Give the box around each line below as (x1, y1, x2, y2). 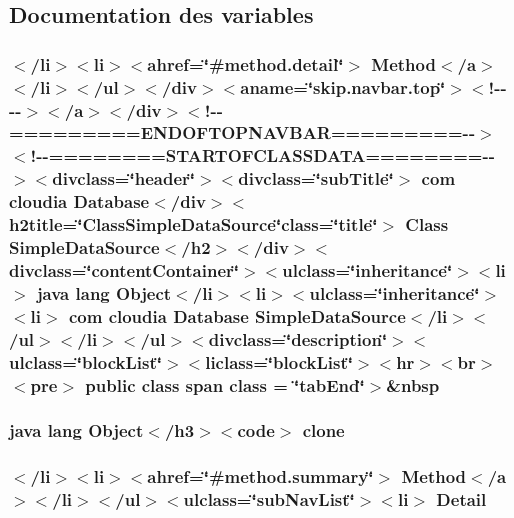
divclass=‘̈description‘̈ (208, 326, 388, 351)
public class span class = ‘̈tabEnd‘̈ (85, 372, 365, 397)
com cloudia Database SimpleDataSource (68, 303, 406, 328)
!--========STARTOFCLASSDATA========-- (30, 143, 495, 168)
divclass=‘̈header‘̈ (52, 166, 195, 191)
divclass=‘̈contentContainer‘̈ (9, 258, 240, 282)
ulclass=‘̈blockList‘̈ (9, 349, 162, 374)
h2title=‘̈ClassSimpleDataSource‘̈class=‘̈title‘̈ (9, 212, 378, 237)
